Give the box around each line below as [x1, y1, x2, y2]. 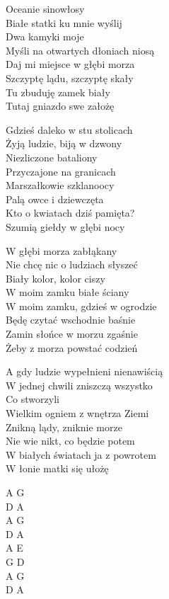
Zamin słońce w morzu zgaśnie [6, 326, 138, 341]
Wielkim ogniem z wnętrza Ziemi [6, 406, 149, 421]
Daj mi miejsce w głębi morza [6, 57, 135, 72]
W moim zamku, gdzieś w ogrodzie [6, 298, 157, 313]
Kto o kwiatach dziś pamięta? [6, 205, 135, 220]
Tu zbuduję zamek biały [6, 84, 110, 99]
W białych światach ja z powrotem [6, 447, 156, 462]
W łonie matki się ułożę [6, 461, 109, 476]
